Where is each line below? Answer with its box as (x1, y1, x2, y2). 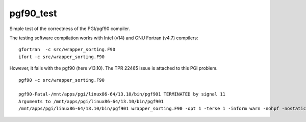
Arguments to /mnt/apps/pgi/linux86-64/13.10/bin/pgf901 (18, 99, 164, 104)
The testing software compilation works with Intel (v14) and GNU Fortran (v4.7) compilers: (9, 35, 198, 41)
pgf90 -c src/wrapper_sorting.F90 (18, 77, 105, 83)
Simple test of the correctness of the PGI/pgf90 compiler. (9, 26, 130, 32)
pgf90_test (9, 8, 57, 19)
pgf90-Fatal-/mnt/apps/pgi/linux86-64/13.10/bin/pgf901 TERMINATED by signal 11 (18, 91, 226, 97)
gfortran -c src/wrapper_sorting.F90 (18, 46, 116, 53)
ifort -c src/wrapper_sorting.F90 (18, 54, 105, 60)
